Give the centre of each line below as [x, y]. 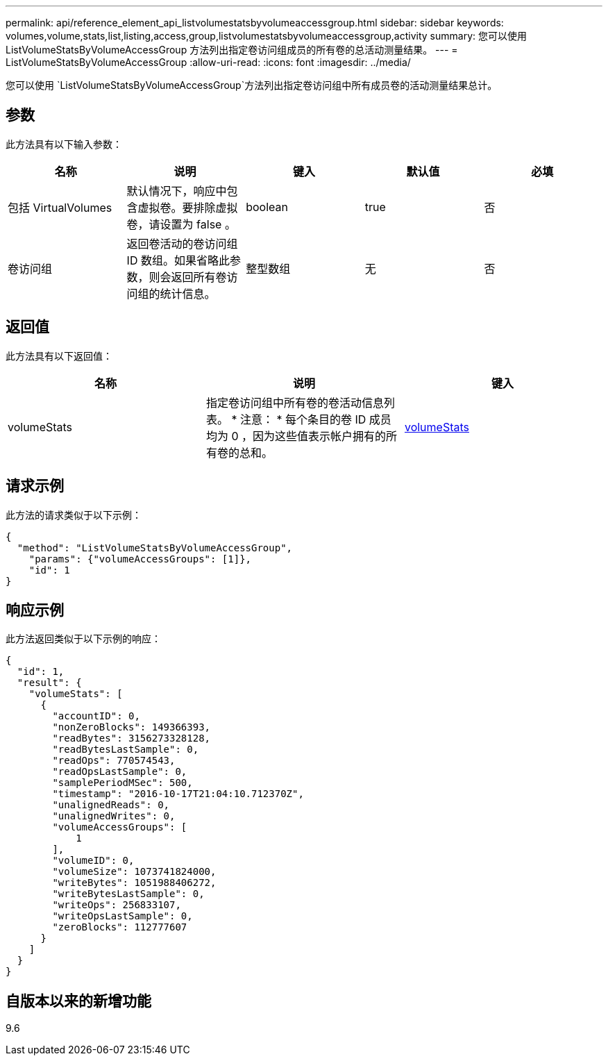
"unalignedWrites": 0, [114, 816]
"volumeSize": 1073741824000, [134, 872]
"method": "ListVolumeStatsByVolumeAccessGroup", [155, 548]
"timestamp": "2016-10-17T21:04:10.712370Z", [178, 794]
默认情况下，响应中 [177, 191]
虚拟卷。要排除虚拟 [188, 207]
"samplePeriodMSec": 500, [123, 783]
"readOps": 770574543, [114, 761]
